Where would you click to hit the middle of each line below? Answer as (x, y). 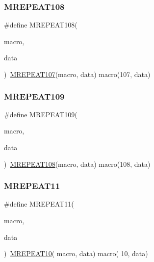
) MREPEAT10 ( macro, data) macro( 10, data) (76, 253)
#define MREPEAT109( (41, 114)
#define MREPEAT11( (39, 204)
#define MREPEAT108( (41, 25)
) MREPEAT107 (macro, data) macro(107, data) (77, 74)
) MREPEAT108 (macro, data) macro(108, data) (77, 164)
